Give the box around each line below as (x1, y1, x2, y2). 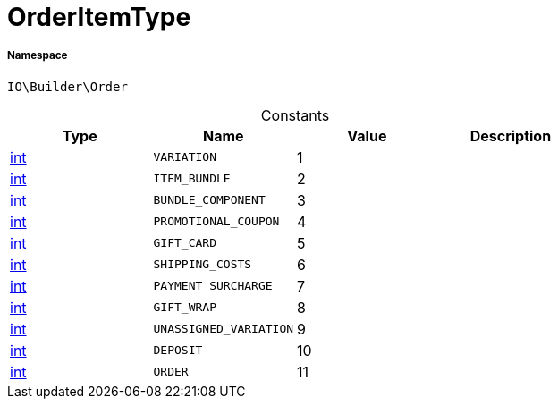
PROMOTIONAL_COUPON (153, 215, 280, 229)
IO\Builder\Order (7, 79, 128, 94)
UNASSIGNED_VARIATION (153, 322, 294, 336)
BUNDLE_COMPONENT (153, 193, 266, 207)
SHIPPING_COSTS (153, 258, 252, 272)
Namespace (7, 49, 68, 63)
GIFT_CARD (153, 236, 216, 250)
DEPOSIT (153, 343, 203, 358)
